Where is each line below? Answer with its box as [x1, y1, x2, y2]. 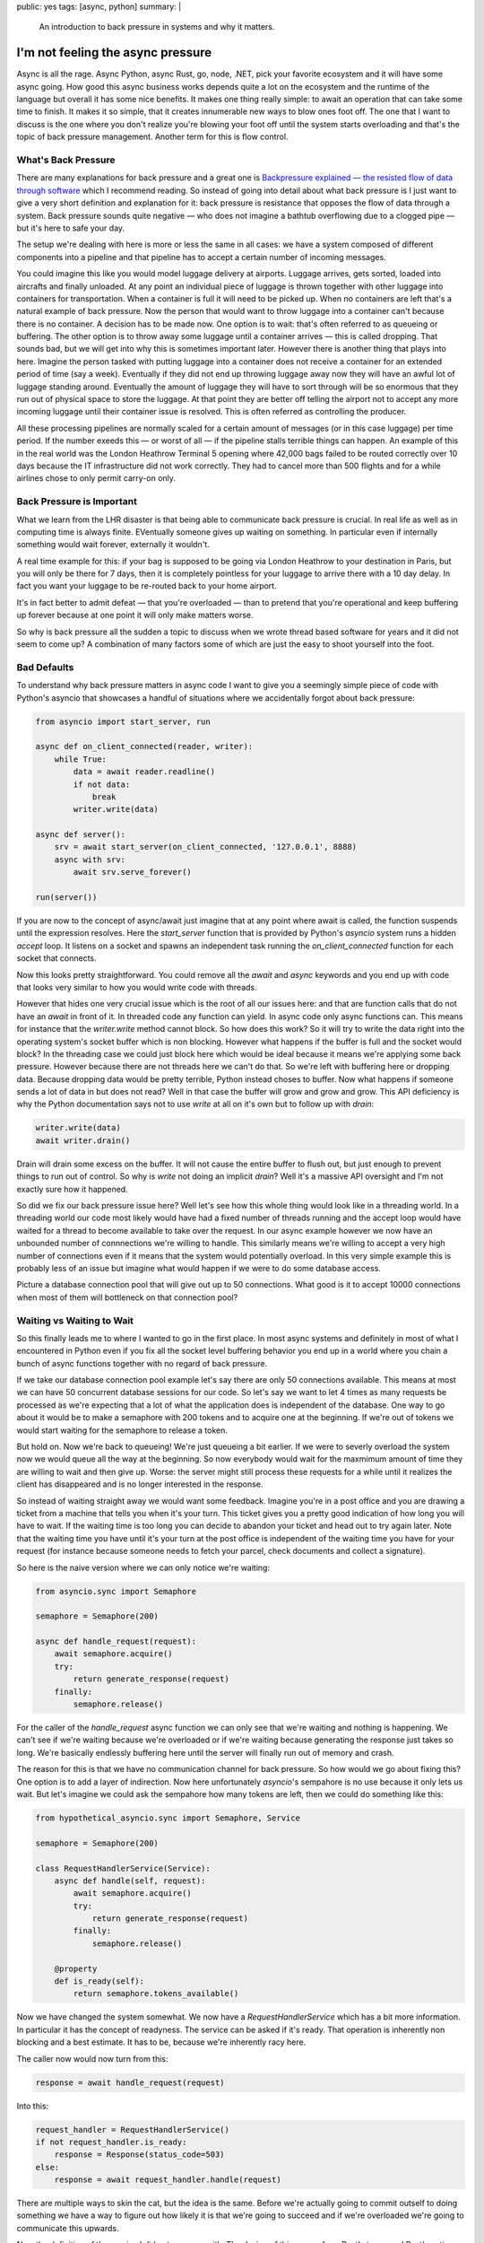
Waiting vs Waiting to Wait [16, 1314, 134, 1327]
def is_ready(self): [54, 1977, 145, 1986]
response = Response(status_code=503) [54, 2150, 225, 2160]
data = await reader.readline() [73, 767, 215, 777]
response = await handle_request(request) [35, 2077, 225, 2088]
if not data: [73, 779, 131, 790]
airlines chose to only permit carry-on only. [16, 473, 177, 484]
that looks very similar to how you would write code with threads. [16, 982, 257, 992]
